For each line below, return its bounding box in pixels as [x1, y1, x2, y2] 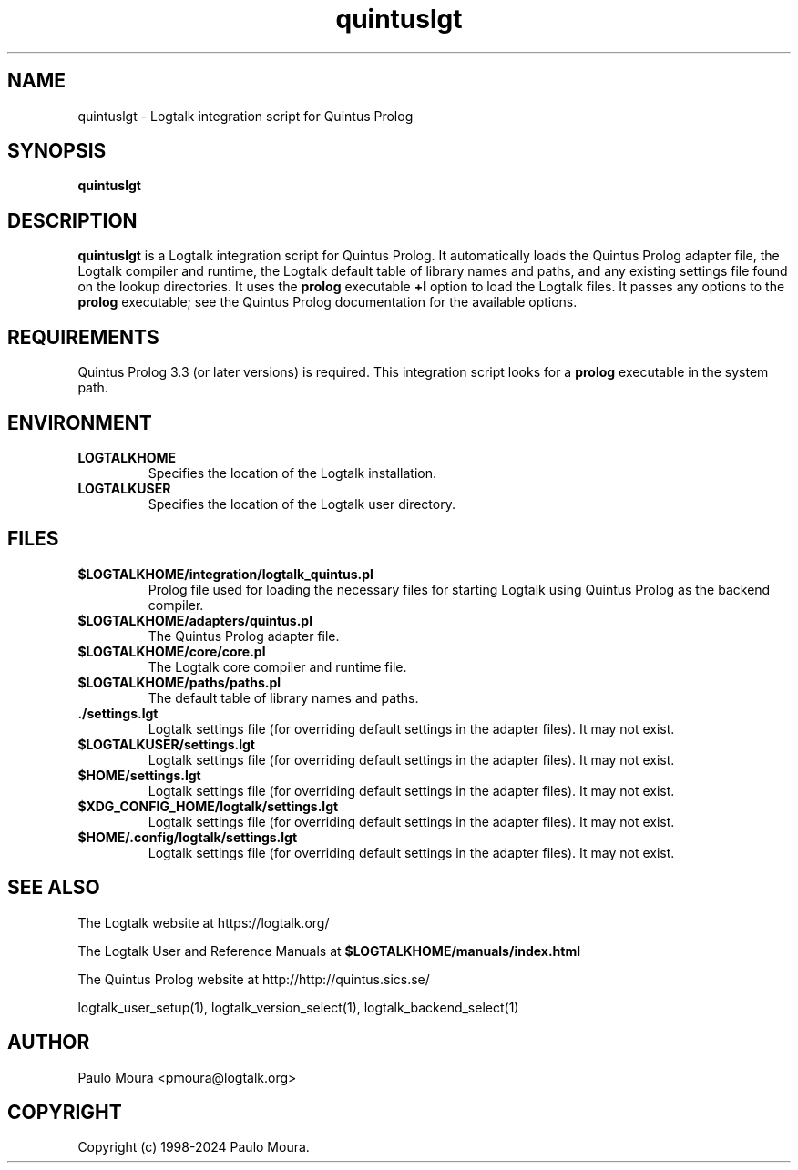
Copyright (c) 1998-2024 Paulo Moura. [77, 1139, 310, 1155]
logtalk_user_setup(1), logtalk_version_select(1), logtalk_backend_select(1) [77, 999, 519, 1015]
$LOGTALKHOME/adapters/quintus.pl [77, 612, 312, 628]
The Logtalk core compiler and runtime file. [148, 658, 407, 675]
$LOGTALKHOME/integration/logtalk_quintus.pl [77, 565, 373, 582]
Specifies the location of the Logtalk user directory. [148, 495, 455, 512]
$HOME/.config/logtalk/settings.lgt [77, 829, 298, 845]
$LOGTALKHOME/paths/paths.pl [77, 674, 281, 690]
